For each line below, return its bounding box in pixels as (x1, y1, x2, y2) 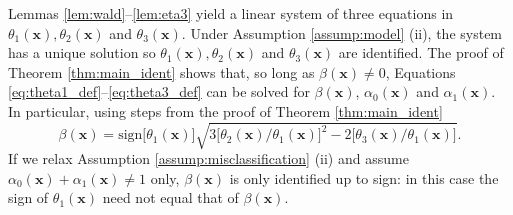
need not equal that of (102, 187, 239, 208)
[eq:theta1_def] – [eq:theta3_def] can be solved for (8, 81, 310, 102)
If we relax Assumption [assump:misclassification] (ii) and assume (8, 148, 409, 169)
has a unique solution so (8, 42, 156, 63)
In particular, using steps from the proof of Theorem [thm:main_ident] (8, 100, 443, 121)
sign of (8, 187, 49, 208)
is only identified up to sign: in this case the (229, 167, 499, 188)
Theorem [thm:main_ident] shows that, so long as (8, 61, 315, 82)
